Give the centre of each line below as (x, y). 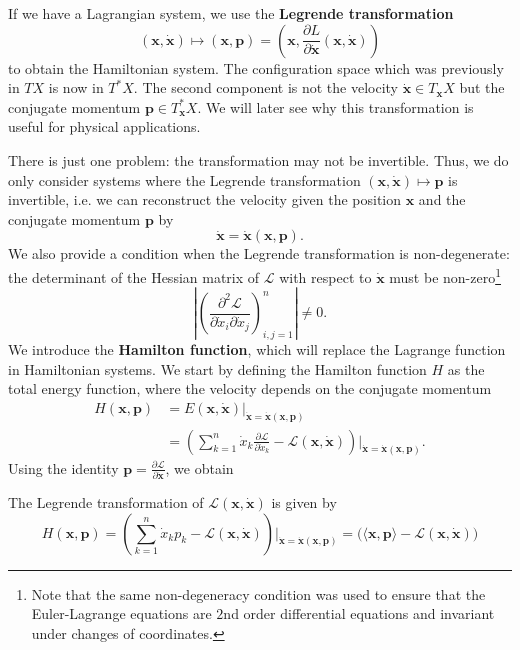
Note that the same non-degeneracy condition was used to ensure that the (258, 593)
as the (466, 368)
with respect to (325, 276)
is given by (304, 501)
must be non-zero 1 (445, 275)
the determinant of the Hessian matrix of (134, 276)
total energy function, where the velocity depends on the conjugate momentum (250, 388)
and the (442, 199)
